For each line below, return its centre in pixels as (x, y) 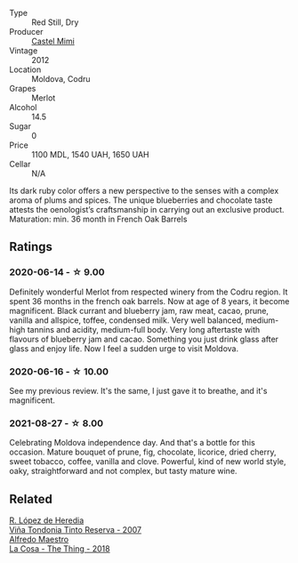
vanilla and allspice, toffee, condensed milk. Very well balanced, (126, 320)
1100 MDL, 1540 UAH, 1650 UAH (90, 154)
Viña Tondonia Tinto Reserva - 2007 (76, 530)
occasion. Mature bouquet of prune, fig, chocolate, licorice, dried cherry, (143, 452)
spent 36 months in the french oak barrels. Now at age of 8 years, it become (149, 301)
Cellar (20, 164)
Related (31, 499)
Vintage (24, 51)
